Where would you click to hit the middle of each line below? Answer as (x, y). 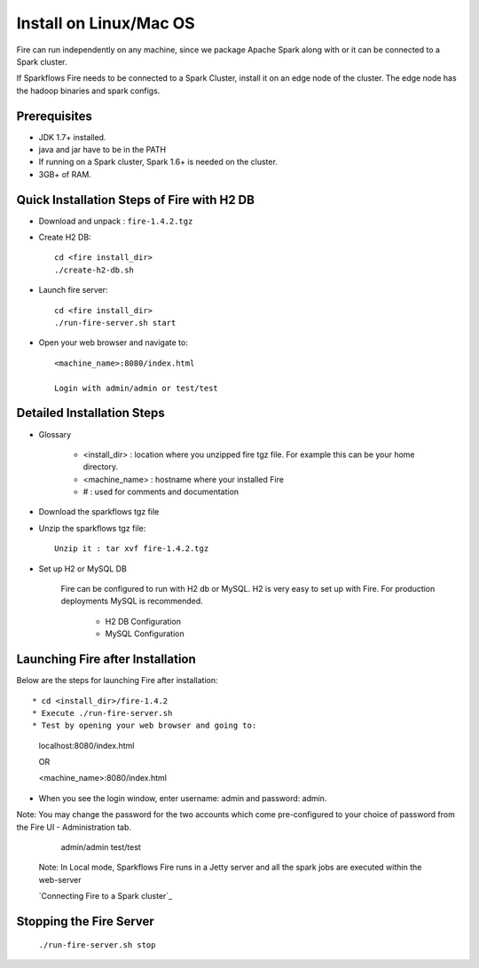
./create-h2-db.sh (94, 270)
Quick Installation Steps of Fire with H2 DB (135, 200)
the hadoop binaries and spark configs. (88, 91)
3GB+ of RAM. (65, 174)
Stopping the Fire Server (85, 921)
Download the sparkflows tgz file (99, 512)
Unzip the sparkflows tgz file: (92, 528)
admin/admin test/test (101, 847)
